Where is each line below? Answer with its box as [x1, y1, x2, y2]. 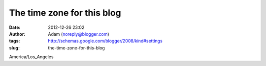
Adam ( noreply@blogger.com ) [48, 31, 109, 37]
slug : [9, 44, 20, 51]
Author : [9, 31, 26, 37]
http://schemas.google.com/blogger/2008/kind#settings [48, 38, 163, 44]
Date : [9, 24, 21, 30]
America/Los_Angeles [9, 54, 54, 60]
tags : [9, 38, 20, 44]
